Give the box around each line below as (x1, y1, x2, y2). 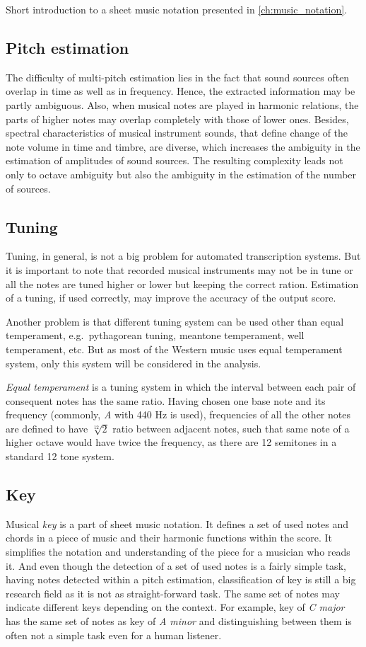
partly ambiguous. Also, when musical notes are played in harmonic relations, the (6, 97, 359, 112)
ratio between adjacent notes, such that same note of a (112, 420, 350, 435)
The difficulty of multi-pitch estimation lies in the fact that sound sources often (6, 69, 350, 84)
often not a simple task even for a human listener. (6, 627, 222, 642)
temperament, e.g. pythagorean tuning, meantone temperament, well (6, 328, 305, 343)
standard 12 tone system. (6, 449, 114, 464)
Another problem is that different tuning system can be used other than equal (6, 314, 344, 328)
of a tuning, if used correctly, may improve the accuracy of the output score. (6, 290, 336, 305)
